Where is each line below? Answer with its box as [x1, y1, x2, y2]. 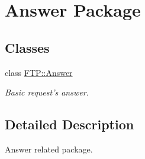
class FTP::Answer [5, 66, 73, 78]
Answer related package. [5, 142, 93, 155]
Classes [5, 38, 50, 56]
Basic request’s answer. [5, 86, 89, 98]
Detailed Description [5, 115, 134, 133]
